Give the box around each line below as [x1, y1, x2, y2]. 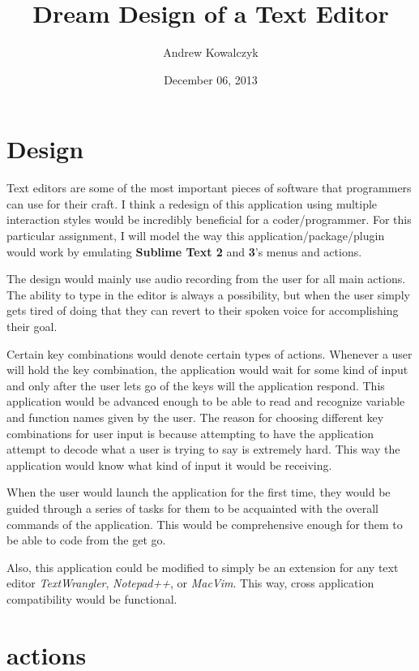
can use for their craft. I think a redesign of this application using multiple [6, 195, 378, 212]
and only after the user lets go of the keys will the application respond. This [6, 376, 385, 394]
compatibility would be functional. [6, 590, 177, 607]
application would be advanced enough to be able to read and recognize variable [6, 393, 405, 410]
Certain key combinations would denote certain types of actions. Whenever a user [6, 345, 413, 362]
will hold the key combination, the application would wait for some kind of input [6, 361, 408, 378]
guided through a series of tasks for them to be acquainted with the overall [6, 499, 378, 516]
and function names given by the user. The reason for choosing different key [6, 408, 384, 425]
